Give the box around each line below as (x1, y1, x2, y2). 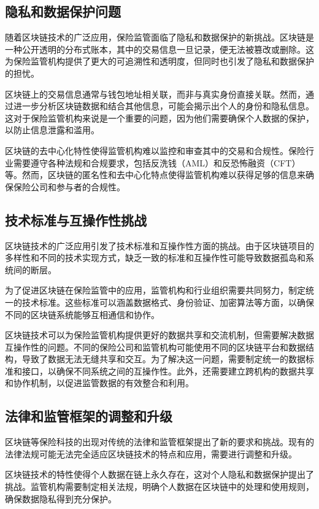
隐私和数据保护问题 (5, 2, 121, 21)
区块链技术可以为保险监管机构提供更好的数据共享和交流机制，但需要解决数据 (5, 328, 314, 341)
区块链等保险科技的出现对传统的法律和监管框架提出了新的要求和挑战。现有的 (5, 435, 314, 448)
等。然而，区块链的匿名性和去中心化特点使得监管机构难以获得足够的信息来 (5, 168, 306, 181)
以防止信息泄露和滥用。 (5, 123, 99, 136)
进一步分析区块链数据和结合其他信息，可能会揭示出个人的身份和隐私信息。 (13, 99, 314, 112)
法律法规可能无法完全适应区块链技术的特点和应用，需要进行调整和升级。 (5, 447, 297, 460)
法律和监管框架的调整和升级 (5, 406, 172, 425)
